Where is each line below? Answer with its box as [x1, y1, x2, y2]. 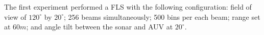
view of [4, 11, 27, 22]
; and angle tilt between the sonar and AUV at [26, 21, 173, 32]
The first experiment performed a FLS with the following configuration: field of [4, 2, 252, 12]
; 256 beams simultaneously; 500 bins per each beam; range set [63, 11, 260, 22]
